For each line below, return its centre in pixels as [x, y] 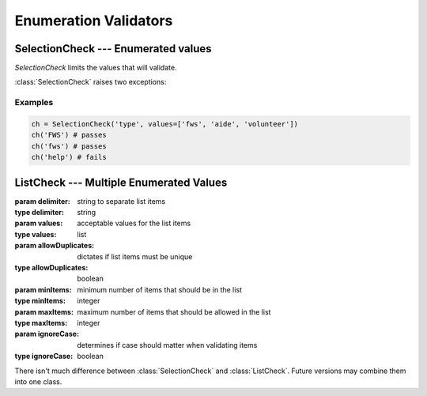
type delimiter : [40, 213]
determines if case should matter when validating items [167, 345]
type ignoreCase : [44, 356]
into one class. [38, 381]
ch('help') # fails [69, 157]
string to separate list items [121, 201]
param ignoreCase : [47, 334]
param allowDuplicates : [55, 246]
